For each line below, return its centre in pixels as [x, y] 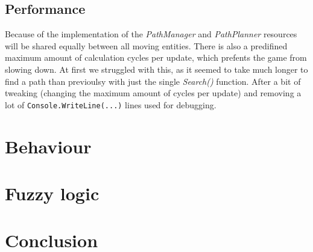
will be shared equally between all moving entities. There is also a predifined [146, 45]
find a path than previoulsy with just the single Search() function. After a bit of [153, 81]
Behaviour [48, 146]
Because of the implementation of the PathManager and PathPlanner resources [151, 34]
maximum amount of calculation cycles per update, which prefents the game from [156, 57]
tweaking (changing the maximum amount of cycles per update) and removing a [153, 93]
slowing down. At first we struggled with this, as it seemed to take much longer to [156, 69]
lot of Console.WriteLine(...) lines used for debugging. [111, 104]
